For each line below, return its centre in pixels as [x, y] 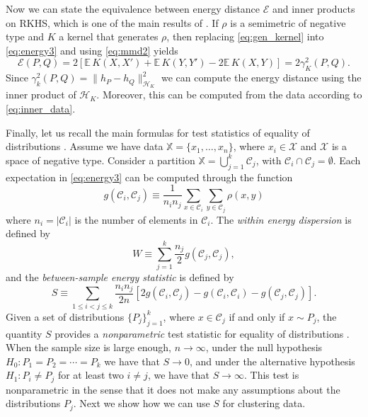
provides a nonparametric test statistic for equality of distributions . [202, 333]
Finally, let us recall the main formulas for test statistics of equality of [158, 132]
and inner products [314, 8]
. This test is [271, 375]
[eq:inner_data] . [41, 109]
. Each [347, 160]
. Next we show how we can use [142, 403]
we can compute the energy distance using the [261, 78]
